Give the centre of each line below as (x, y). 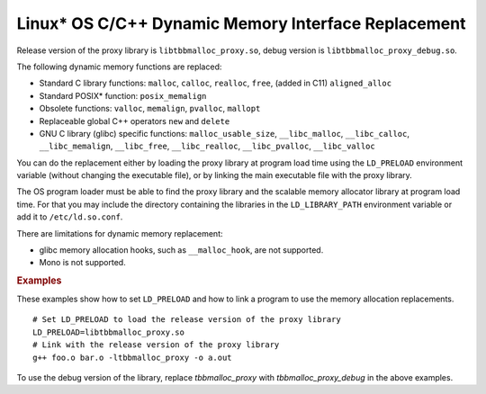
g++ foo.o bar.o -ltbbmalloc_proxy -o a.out (133, 357)
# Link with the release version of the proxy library (156, 345)
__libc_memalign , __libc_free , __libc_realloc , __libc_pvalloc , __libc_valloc (207, 146)
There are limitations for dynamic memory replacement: (120, 233)
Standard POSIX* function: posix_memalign (123, 95)
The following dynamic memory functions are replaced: (119, 67)
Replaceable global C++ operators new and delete (135, 121)
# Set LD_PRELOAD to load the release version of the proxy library (187, 320)
